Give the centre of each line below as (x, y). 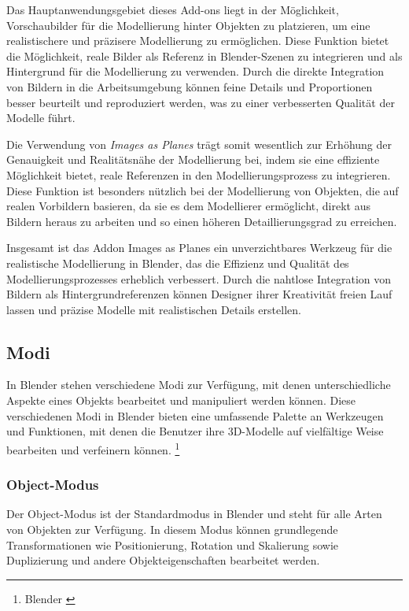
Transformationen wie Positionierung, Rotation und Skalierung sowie (173, 544)
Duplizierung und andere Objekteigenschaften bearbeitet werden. (163, 560)
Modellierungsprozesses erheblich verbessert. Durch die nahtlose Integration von (199, 278)
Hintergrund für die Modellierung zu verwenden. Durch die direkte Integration (195, 71)
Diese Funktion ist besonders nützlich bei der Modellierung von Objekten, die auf (203, 190)
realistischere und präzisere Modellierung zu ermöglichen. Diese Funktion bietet (198, 41)
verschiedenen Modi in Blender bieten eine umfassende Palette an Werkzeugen (195, 415)
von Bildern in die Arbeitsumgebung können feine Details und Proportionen (190, 86)
